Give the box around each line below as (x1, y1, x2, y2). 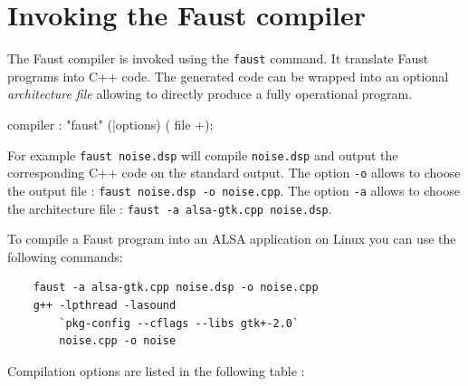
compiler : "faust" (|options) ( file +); (7, 114, 214, 133)
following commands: (7, 246, 123, 265)
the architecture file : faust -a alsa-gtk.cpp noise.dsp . (7, 198, 332, 217)
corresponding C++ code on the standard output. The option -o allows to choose (7, 163, 461, 182)
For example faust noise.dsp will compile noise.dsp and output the (7, 145, 398, 164)
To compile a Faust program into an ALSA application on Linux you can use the (7, 229, 456, 248)
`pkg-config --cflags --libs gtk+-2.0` (59, 316, 300, 330)
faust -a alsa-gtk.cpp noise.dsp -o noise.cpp (33, 281, 319, 294)
